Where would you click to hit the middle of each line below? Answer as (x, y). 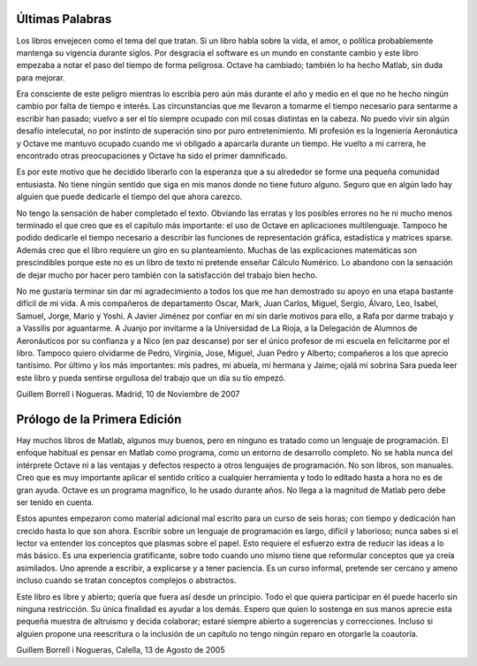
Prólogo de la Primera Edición (99, 419)
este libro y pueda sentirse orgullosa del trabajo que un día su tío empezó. (151, 378)
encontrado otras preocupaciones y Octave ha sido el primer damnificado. (152, 156)
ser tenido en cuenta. (55, 502)
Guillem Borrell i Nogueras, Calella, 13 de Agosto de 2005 (121, 650)
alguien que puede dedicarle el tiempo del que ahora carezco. (129, 197)
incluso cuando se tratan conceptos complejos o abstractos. (126, 580)
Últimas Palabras (64, 19)
